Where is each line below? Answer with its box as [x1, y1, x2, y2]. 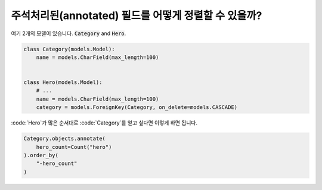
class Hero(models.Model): [23, 79, 103, 86]
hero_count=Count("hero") [36, 144, 112, 150]
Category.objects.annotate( [23, 135, 106, 142]
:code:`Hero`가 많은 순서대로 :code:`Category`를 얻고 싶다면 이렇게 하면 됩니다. [11, 119, 198, 126]
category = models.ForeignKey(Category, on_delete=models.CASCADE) [36, 104, 238, 111]
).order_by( [23, 152, 59, 159]
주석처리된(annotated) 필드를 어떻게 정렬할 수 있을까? [11, 9, 262, 22]
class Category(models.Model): [23, 45, 116, 52]
